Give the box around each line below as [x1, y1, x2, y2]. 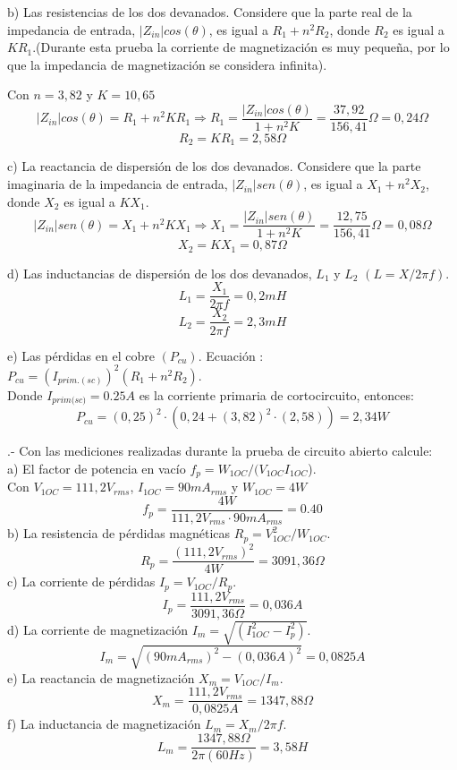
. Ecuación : [198, 346, 264, 364]
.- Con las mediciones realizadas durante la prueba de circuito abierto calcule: [7, 441, 433, 460]
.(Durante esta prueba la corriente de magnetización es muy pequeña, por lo [32, 38, 450, 56]
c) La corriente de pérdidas [7, 572, 156, 591]
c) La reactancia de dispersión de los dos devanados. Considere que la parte [7, 157, 421, 175]
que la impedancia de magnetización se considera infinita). [7, 55, 327, 73]
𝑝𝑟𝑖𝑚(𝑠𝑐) [52, 396, 87, 406]
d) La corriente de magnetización [7, 620, 189, 638]
